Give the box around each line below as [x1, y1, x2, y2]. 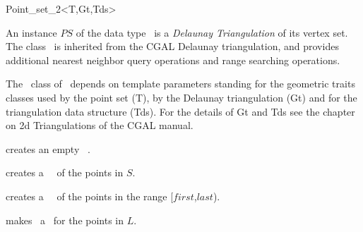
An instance [6, 25, 57, 39]
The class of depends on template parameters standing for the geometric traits [6, 76, 355, 91]
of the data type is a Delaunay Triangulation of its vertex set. [76, 25, 348, 39]
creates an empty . [6, 141, 90, 156]
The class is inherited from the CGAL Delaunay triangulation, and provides [6, 39, 339, 54]
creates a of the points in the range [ [6, 188, 174, 203]
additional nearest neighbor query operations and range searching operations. [6, 52, 340, 67]
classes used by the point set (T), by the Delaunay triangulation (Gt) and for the [6, 90, 357, 104]
